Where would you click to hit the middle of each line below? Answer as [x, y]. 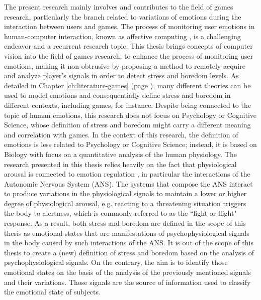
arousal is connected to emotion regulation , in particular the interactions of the [127, 174]
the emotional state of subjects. [52, 292]
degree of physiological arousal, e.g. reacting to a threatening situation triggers [125, 203]
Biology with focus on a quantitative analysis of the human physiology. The [120, 154]
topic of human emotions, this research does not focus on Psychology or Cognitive [130, 115]
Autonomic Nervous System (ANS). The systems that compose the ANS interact [128, 183]
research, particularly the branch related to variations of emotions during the [123, 16]
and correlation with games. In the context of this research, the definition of [121, 134]
